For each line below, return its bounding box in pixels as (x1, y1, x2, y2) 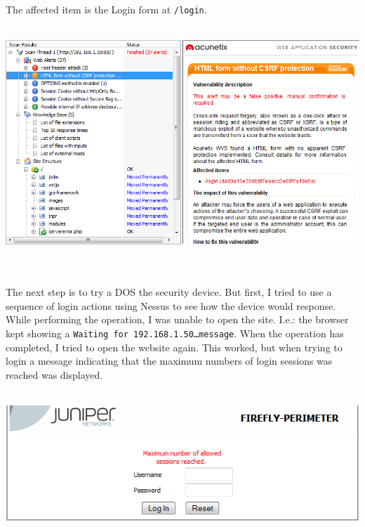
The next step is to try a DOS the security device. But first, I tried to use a (6, 285, 332, 299)
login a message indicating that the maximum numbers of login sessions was (6, 353, 333, 368)
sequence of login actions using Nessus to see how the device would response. (6, 298, 336, 313)
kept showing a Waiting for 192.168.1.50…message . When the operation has (6, 325, 344, 340)
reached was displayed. (6, 367, 103, 382)
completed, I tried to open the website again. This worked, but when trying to (6, 339, 343, 354)
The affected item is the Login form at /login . (6, 2, 207, 16)
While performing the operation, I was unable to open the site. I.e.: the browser (6, 312, 349, 327)
